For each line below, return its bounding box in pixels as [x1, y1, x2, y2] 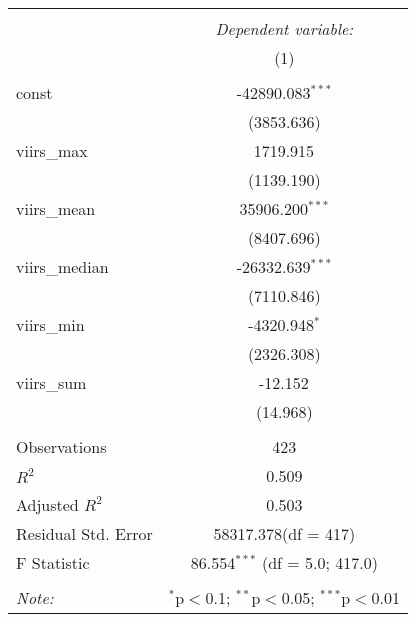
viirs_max [16, 139, 88, 162]
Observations [16, 435, 107, 458]
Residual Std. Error [16, 522, 153, 545]
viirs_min [16, 313, 85, 336]
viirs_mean [16, 197, 96, 220]
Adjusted [16, 493, 79, 516]
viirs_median [16, 255, 109, 278]
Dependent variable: [215, 17, 354, 40]
